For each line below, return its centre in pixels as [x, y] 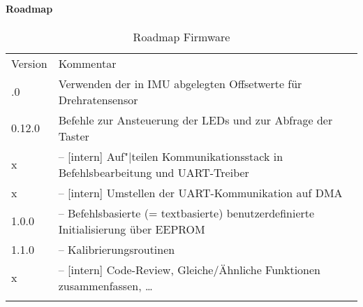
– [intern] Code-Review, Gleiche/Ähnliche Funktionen [189, 269]
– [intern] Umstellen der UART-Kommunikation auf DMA [200, 192]
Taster [74, 136]
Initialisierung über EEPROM [132, 229]
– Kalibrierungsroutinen [117, 249]
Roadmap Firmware [181, 36]
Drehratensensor [98, 99]
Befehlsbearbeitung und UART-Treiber [154, 172]
